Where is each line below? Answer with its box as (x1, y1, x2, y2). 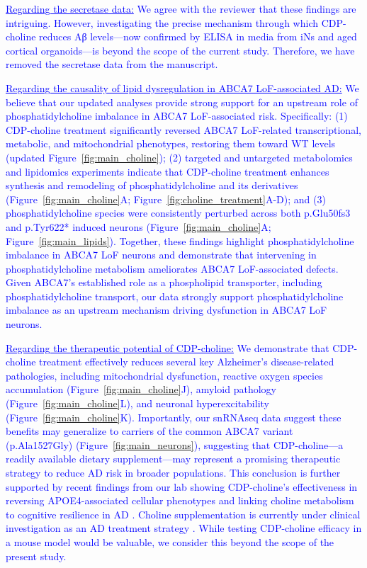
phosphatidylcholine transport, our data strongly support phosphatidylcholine (6, 288, 344, 303)
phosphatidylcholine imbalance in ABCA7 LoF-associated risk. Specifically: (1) (6, 108, 348, 123)
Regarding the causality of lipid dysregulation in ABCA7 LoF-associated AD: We (6, 80, 359, 95)
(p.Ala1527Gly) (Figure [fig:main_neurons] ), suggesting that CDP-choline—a (6, 437, 344, 452)
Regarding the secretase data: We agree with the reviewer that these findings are (6, 1, 356, 16)
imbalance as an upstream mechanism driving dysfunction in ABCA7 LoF (6, 302, 327, 317)
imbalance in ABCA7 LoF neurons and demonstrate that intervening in (6, 247, 317, 262)
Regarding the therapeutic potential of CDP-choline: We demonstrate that (6, 340, 329, 355)
